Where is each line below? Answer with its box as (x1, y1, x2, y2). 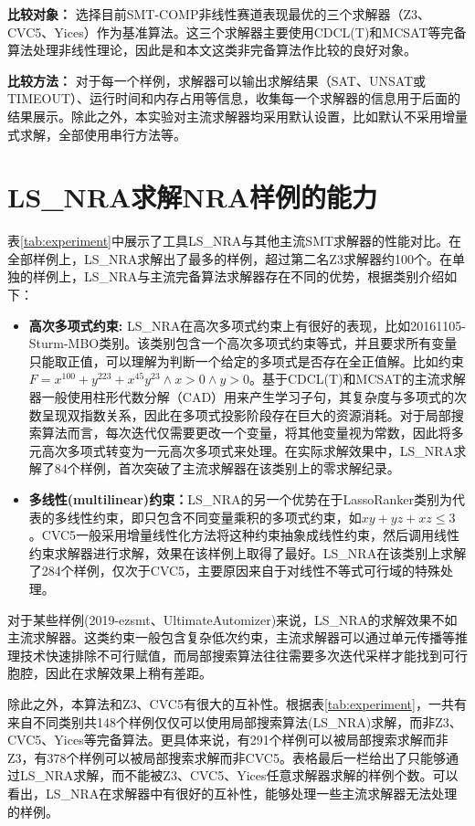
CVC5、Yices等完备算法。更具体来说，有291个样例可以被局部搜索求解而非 (7, 730, 449, 749)
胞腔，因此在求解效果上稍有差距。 (7, 663, 212, 683)
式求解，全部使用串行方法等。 (7, 124, 186, 143)
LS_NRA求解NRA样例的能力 (7, 178, 377, 216)
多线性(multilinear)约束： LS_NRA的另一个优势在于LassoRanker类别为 (28, 490, 453, 508)
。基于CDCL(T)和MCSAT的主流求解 (248, 369, 466, 388)
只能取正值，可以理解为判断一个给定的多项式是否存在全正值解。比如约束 (28, 351, 464, 370)
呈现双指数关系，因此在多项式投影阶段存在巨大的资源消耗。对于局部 (41, 405, 451, 424)
